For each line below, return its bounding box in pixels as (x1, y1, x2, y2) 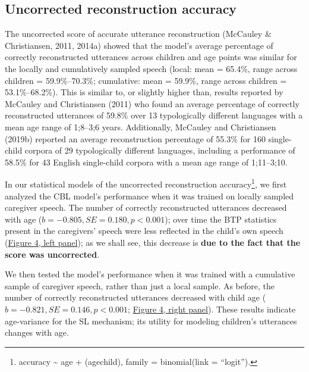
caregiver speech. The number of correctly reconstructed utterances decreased (5, 201, 287, 214)
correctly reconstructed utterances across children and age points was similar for (5, 51, 297, 63)
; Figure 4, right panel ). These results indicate (128, 302, 296, 315)
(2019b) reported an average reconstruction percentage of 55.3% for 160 (5, 132, 266, 145)
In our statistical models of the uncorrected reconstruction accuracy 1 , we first (5, 176, 287, 190)
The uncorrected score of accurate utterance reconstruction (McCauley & (5, 27, 272, 40)
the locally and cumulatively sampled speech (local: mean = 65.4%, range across (5, 62, 298, 74)
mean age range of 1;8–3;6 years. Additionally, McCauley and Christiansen (5, 120, 276, 133)
